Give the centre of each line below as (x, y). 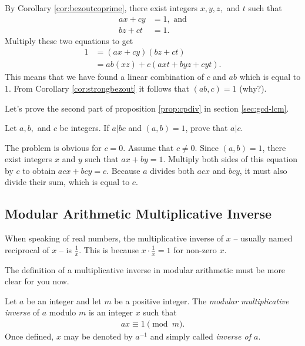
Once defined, (29, 336)
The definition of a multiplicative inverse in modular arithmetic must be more (145, 269)
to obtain (39, 170)
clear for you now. (37, 281)
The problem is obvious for (53, 147)
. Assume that (148, 147)
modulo (63, 312)
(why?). (253, 88)
